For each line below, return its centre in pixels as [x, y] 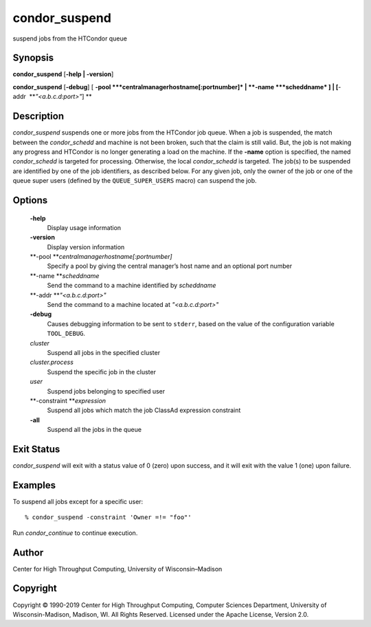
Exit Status [36, 449]
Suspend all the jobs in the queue [94, 430]
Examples [34, 485]
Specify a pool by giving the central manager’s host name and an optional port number [169, 266]
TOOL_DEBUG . [66, 334]
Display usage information [84, 227]
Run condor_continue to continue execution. [75, 533]
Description [38, 116]
